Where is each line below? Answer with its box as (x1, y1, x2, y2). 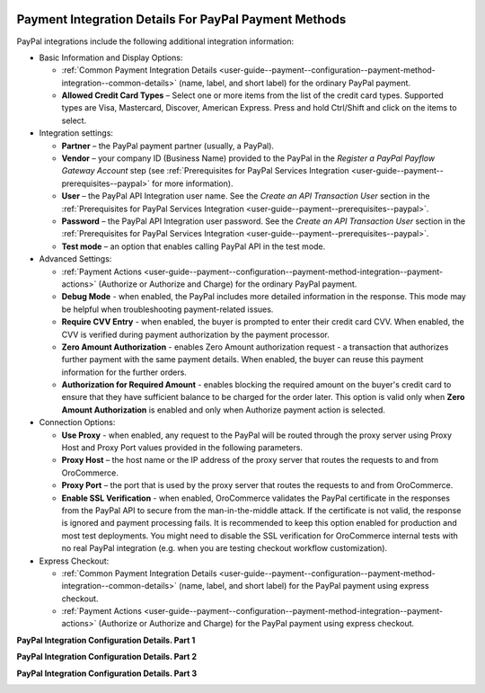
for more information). (151, 178, 234, 189)
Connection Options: (39, 417, 116, 428)
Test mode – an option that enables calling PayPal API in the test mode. (61, 241, 326, 252)
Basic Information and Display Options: (39, 52, 183, 63)
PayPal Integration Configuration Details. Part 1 (16, 635, 196, 645)
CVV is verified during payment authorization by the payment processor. (61, 329, 330, 340)
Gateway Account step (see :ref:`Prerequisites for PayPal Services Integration (61, 165, 349, 176)
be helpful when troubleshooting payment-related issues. (61, 304, 274, 315)
